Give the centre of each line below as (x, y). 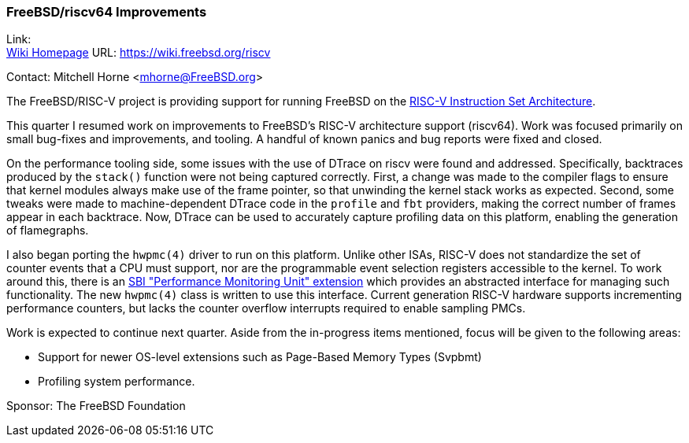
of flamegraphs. (48, 231)
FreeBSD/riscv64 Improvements (107, 12)
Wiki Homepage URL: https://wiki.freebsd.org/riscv (139, 53)
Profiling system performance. (117, 382)
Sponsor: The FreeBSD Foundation (96, 406)
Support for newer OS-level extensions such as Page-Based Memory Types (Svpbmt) (260, 357)
